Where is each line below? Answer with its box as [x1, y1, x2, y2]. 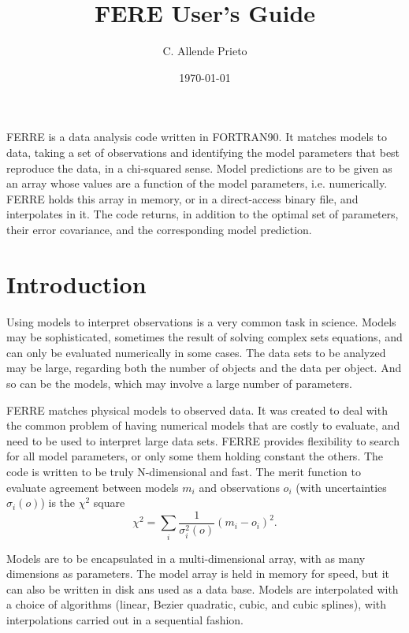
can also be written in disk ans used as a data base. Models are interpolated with [6, 580, 399, 597]
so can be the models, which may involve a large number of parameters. [6, 374, 353, 391]
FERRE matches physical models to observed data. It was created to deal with [6, 401, 388, 418]
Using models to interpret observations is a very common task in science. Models [6, 313, 396, 330]
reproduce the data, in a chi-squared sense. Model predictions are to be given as [6, 159, 392, 176]
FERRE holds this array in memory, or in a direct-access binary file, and [6, 190, 359, 207]
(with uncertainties [296, 478, 387, 495]
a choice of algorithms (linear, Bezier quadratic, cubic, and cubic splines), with [6, 596, 387, 613]
